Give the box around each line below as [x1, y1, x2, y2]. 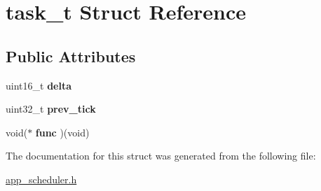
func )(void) [35, 125, 90, 139]
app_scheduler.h [6, 171, 77, 186]
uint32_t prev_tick [6, 101, 96, 116]
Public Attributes [6, 45, 136, 66]
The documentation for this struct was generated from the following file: [6, 148, 316, 163]
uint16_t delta [6, 78, 71, 92]
